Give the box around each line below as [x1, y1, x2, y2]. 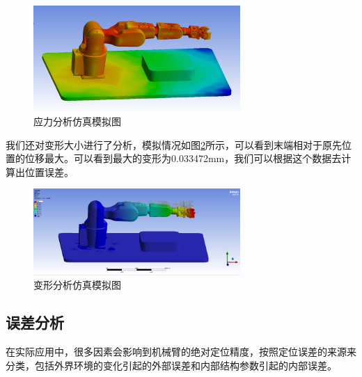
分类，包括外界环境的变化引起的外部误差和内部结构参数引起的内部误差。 [6, 358, 337, 372]
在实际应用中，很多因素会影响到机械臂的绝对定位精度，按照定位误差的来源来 [6, 344, 356, 359]
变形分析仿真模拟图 [33, 278, 121, 292]
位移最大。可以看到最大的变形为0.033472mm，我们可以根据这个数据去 [24, 151, 342, 166]
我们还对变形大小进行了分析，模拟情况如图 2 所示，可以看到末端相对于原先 [6, 137, 342, 152]
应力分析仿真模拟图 [33, 114, 121, 129]
